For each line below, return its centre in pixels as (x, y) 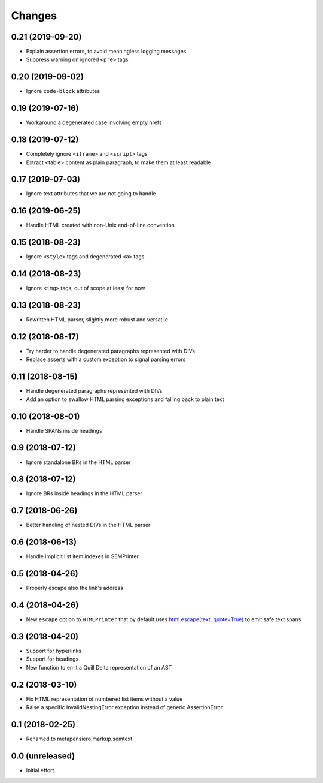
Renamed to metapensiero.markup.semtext (79, 739)
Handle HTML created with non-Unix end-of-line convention (100, 225)
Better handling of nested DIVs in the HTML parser (88, 525)
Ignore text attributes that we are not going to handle (91, 194)
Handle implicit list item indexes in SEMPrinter (82, 556)
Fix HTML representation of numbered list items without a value (104, 699)
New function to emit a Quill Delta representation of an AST (99, 667)
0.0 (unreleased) (43, 756)
